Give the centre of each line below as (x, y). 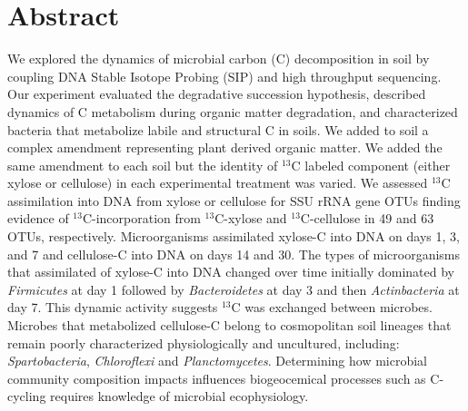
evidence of (38, 218)
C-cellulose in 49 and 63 (367, 218)
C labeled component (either (371, 165)
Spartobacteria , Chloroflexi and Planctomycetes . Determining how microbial (218, 361)
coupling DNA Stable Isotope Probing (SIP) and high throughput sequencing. (224, 76)
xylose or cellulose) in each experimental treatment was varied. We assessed (218, 183)
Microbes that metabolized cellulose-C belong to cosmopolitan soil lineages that (229, 325)
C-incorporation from (141, 218)
